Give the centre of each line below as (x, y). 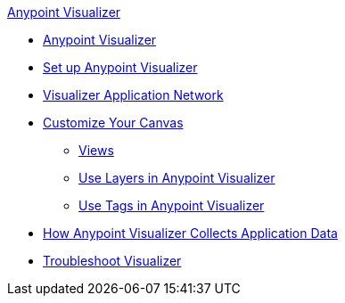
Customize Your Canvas (113, 123)
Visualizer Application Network (133, 95)
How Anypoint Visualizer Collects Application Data (190, 233)
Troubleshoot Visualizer (112, 261)
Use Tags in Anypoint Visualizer (172, 205)
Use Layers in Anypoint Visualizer (177, 178)
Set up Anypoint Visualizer (120, 67)
